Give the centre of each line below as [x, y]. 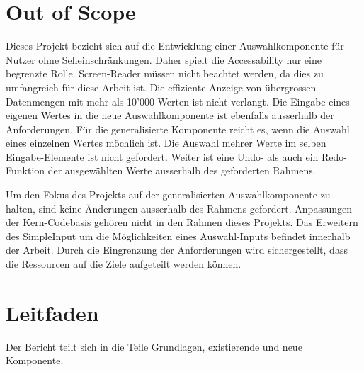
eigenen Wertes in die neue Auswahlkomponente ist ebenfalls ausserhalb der [170, 115]
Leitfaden [52, 312]
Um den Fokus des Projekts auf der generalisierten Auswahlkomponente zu [168, 195]
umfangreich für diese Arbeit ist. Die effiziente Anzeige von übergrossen [161, 87]
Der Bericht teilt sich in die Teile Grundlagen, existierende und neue [154, 346]
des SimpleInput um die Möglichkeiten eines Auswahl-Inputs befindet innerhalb [178, 236]
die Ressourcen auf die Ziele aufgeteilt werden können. [124, 264]
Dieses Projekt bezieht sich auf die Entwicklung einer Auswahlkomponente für [175, 46]
